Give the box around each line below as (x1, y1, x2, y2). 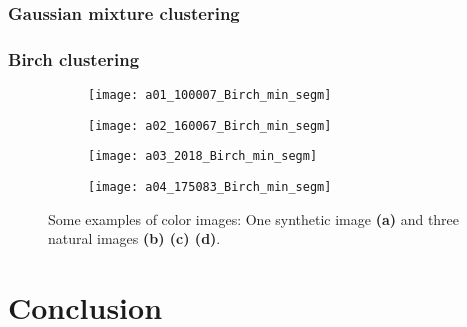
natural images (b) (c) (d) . (48, 228, 221, 249)
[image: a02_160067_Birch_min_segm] (88, 118, 332, 133)
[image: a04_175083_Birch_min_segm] (88, 180, 332, 195)
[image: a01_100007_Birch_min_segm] (88, 88, 332, 103)
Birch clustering (8, 46, 140, 71)
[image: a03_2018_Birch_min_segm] (88, 149, 318, 164)
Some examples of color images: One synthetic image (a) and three (48, 208, 460, 229)
